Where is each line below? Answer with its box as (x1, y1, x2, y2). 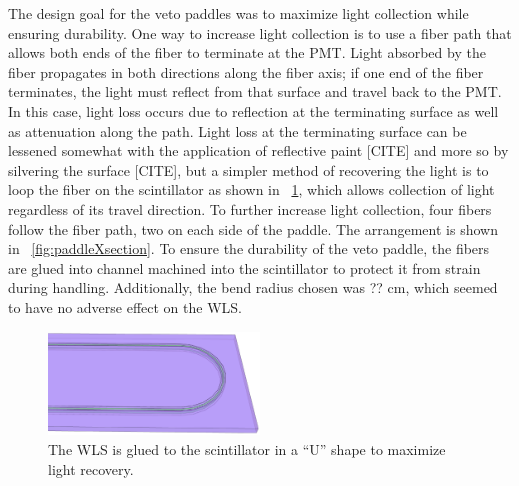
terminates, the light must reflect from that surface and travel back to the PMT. (8, 81, 502, 102)
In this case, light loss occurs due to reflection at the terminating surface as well (8, 100, 499, 121)
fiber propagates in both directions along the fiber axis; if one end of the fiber (8, 61, 484, 82)
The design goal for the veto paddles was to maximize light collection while (8, 3, 469, 23)
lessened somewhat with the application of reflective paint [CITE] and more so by (8, 140, 509, 161)
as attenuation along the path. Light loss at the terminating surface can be (8, 120, 467, 141)
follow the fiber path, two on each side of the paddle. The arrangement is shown (8, 218, 498, 239)
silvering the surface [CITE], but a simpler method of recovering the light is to (8, 159, 489, 180)
